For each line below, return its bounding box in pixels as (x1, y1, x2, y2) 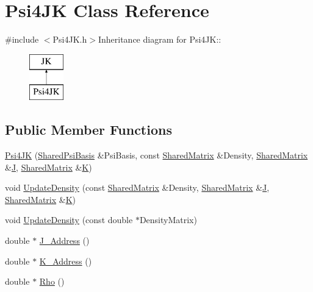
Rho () (39, 275, 65, 288)
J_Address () (39, 234, 90, 247)
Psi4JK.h (52, 33, 87, 46)
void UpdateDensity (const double (5, 213, 133, 226)
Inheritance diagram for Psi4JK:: (98, 33, 221, 46)
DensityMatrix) (139, 213, 197, 226)
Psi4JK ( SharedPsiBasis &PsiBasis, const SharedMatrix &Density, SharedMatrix (5, 149, 308, 162)
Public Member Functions (5, 120, 172, 139)
